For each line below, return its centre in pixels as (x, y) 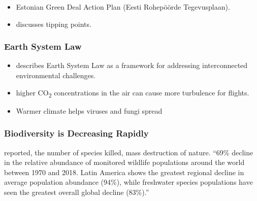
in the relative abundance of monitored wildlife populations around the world (124, 162)
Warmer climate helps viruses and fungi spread (89, 110)
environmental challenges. (56, 75)
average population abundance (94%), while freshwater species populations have (128, 182)
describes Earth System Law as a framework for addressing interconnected (132, 65)
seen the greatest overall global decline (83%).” (77, 192)
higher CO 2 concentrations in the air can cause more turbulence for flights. (133, 93)
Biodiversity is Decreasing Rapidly (76, 133)
